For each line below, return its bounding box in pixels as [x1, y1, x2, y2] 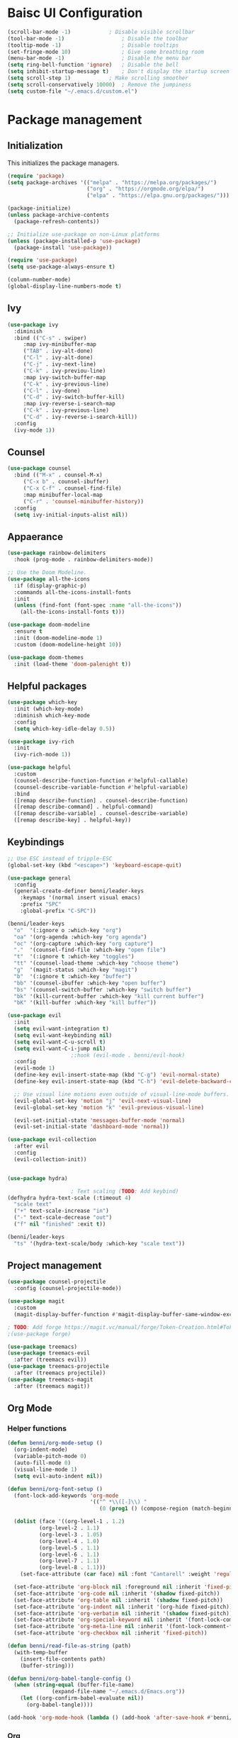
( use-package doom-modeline [7, 622, 91, 629]
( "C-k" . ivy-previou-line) [23, 367, 106, 374]
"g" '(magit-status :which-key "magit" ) [13, 966, 138, 973]
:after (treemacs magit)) [13, 1382, 91, 1390]
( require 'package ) [7, 172, 65, 179]
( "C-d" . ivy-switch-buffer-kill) [23, 393, 125, 401]
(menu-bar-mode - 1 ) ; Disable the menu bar [7, 55, 192, 62]
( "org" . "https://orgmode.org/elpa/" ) [86, 186, 204, 193]
